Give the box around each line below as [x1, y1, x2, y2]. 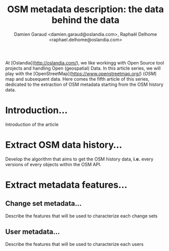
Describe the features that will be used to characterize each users [5, 241, 144, 247]
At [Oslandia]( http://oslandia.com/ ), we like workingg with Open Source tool [5, 59, 164, 66]
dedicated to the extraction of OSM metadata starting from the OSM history [5, 81, 164, 87]
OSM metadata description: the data [7, 4, 164, 15]
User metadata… [5, 228, 60, 236]
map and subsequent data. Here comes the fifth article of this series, [5, 76, 150, 82]
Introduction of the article [5, 121, 59, 128]
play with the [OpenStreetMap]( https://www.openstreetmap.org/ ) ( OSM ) [5, 70, 157, 77]
